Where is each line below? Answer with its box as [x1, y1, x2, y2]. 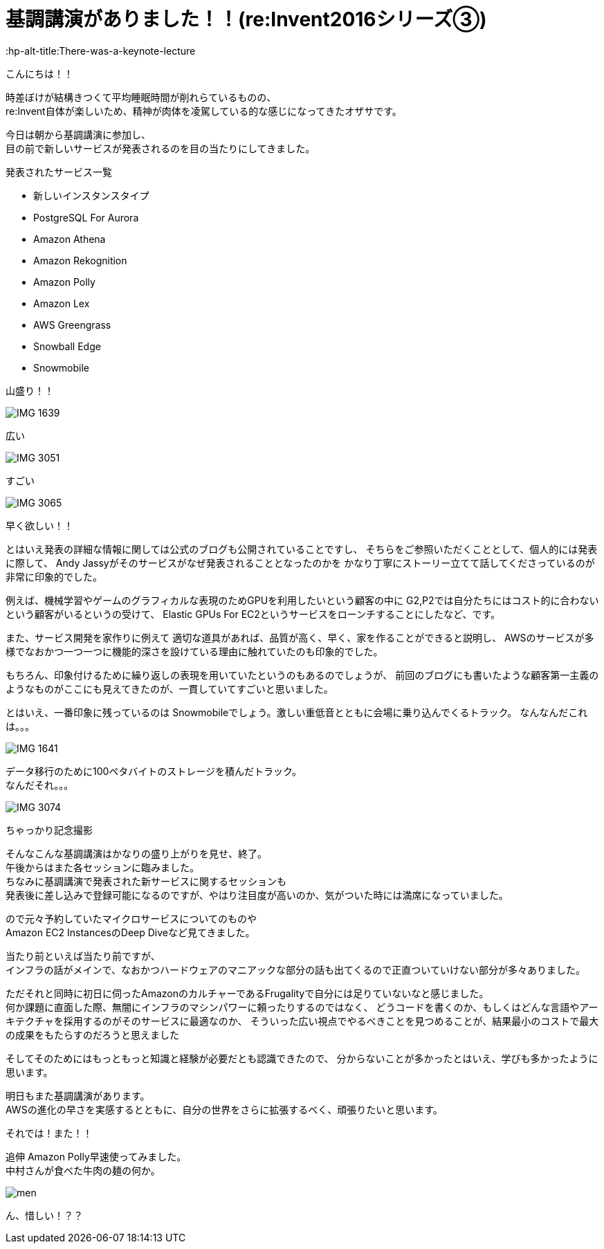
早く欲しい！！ [6, 519, 73, 531]
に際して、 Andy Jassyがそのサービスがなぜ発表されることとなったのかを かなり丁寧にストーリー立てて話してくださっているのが [6, 556, 595, 569]
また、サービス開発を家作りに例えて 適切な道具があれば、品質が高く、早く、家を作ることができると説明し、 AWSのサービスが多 [6, 631, 594, 644]
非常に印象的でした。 [6, 570, 102, 583]
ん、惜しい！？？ [6, 1209, 83, 1221]
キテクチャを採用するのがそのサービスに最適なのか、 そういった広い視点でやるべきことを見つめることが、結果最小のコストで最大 [6, 1014, 599, 1027]
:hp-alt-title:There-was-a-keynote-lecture [6, 44, 196, 57]
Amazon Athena [33, 233, 106, 245]
